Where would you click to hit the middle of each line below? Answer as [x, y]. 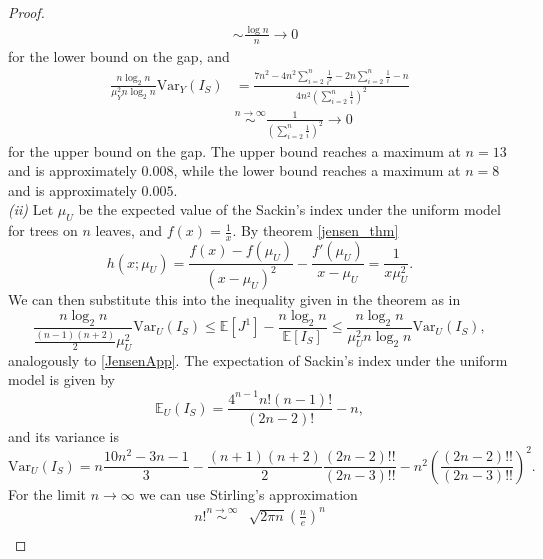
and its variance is [64, 435]
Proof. [26, 12]
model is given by [62, 379]
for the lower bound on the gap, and [119, 55]
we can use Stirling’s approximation [248, 493]
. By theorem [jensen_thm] [315, 230]
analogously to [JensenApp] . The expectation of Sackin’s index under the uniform [258, 359]
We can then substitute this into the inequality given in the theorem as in [234, 299]
